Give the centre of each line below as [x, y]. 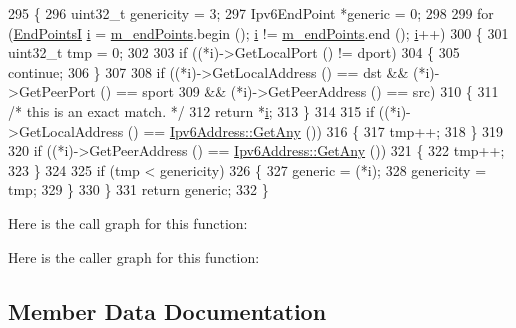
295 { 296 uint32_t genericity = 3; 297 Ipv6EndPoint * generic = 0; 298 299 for [251, 13]
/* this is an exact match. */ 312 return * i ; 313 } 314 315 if [191, 110]
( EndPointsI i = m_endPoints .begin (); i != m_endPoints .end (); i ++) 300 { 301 [258, 32]
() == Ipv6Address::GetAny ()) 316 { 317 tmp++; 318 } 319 [315, 130]
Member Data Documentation [167, 310]
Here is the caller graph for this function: [134, 256]
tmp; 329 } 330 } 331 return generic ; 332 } [138, 189]
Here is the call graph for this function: [128, 222]
